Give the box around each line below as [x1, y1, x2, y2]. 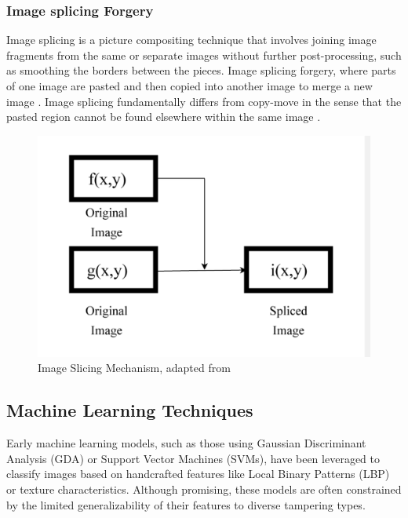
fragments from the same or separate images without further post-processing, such [6, 46, 402, 63]
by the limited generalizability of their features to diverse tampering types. [6, 496, 366, 513]
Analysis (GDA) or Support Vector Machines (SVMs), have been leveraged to [6, 450, 380, 466]
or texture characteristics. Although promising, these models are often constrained [6, 480, 402, 497]
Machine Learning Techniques [6, 398, 253, 422]
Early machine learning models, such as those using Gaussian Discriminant [6, 435, 366, 451]
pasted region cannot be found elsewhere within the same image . [6, 108, 321, 125]
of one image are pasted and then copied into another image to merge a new [6, 78, 373, 93]
